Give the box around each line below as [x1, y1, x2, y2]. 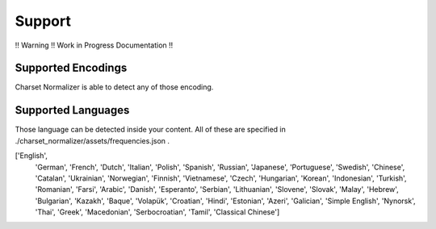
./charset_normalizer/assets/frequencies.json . [15, 135, 170, 145]
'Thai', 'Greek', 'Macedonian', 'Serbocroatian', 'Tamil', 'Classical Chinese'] [35, 207, 280, 217]
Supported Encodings [15, 61, 128, 75]
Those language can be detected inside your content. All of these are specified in [15, 125, 286, 135]
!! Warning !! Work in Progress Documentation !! [15, 40, 174, 50]
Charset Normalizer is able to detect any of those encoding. [15, 82, 214, 92]
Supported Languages [15, 103, 130, 117]
